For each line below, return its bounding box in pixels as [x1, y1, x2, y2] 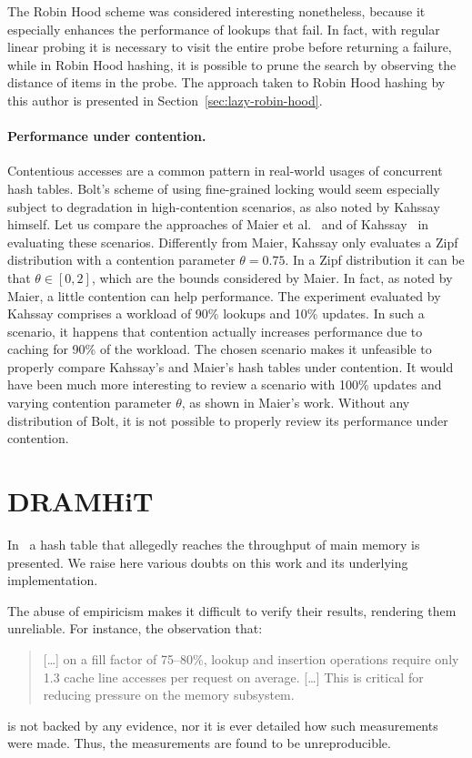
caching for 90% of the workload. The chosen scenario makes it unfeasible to [7, 339, 432, 359]
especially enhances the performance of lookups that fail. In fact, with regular [7, 19, 440, 38]
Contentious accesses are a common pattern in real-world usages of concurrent [7, 161, 443, 180]
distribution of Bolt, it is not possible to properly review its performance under [7, 410, 448, 430]
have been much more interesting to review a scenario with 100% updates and [7, 375, 442, 394]
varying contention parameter [7, 393, 172, 412]
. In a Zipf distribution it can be [285, 250, 465, 269]
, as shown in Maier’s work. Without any [181, 393, 410, 412]
